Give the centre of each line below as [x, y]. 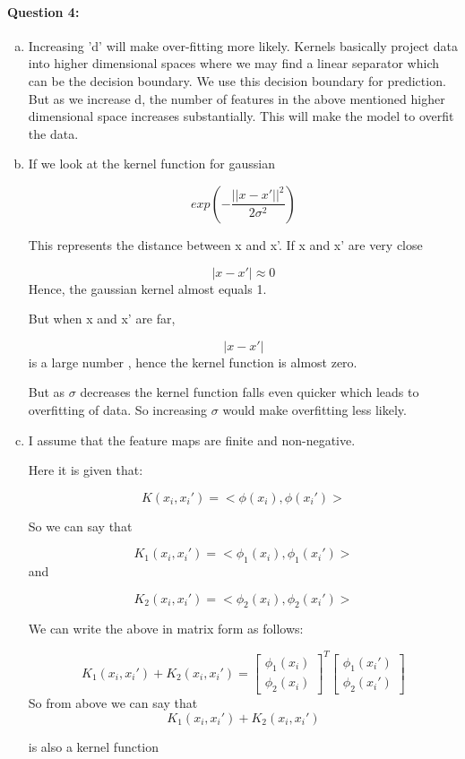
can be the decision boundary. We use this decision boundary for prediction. [237, 80]
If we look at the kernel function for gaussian [151, 164]
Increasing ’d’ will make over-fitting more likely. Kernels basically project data [243, 45]
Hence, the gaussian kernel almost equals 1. [147, 288]
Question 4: [43, 11]
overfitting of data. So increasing [118, 409]
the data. [53, 133]
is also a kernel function [94, 746]
